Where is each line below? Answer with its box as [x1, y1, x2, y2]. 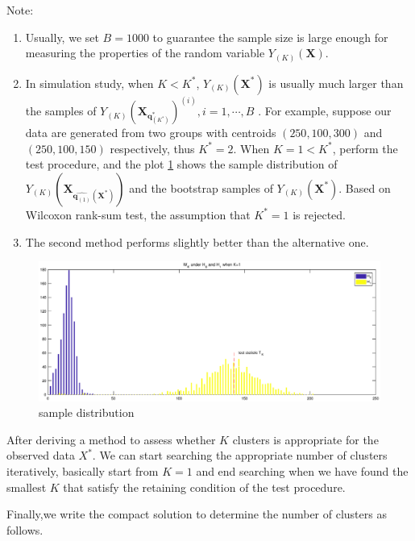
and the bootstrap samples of [129, 179, 273, 196]
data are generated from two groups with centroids [25, 124, 276, 141]
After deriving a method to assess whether [6, 431, 216, 447]
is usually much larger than [268, 74, 404, 91]
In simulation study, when [25, 74, 154, 91]
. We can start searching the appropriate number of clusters [92, 447, 388, 464]
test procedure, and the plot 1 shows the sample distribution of [25, 156, 338, 173]
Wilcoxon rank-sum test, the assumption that [25, 206, 251, 223]
